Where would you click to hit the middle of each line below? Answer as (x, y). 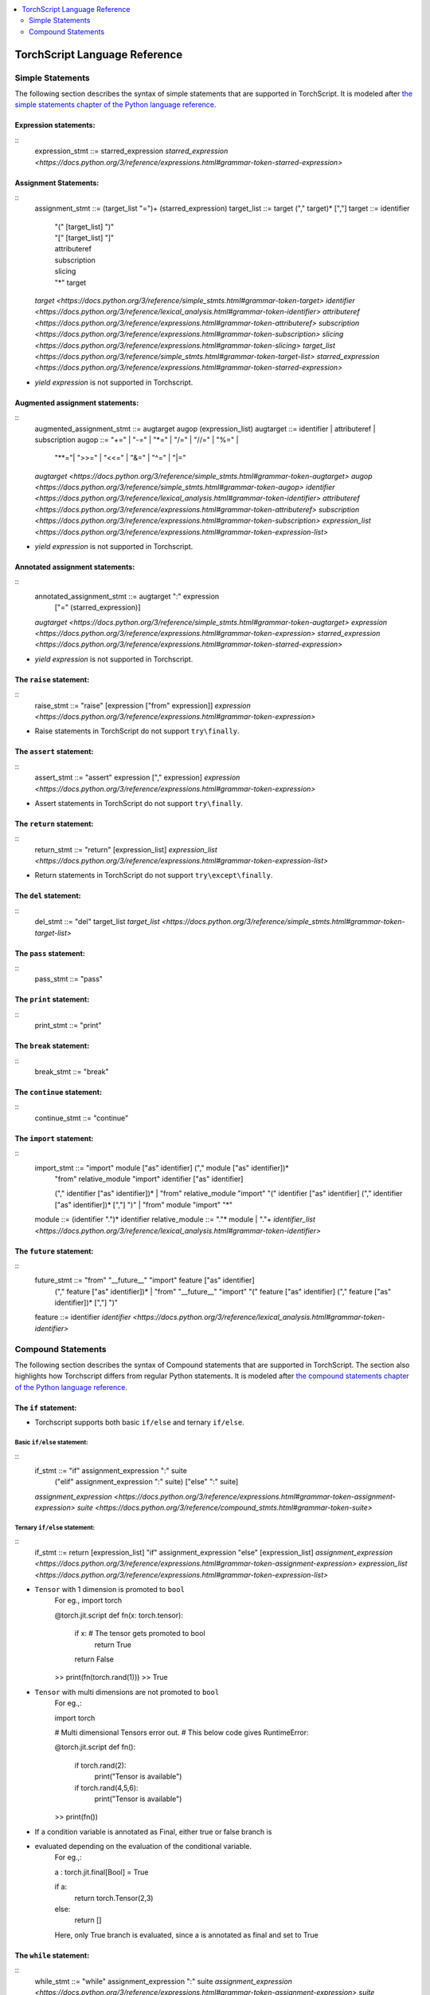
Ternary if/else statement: (55, 1527)
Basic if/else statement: (51, 1442)
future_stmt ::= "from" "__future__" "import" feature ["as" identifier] (145, 1280)
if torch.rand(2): (100, 1765)
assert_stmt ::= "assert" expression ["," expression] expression (137, 777)
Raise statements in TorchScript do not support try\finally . (137, 731)
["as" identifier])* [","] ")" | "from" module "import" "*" (144, 1204)
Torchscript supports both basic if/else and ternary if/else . (139, 1422)
